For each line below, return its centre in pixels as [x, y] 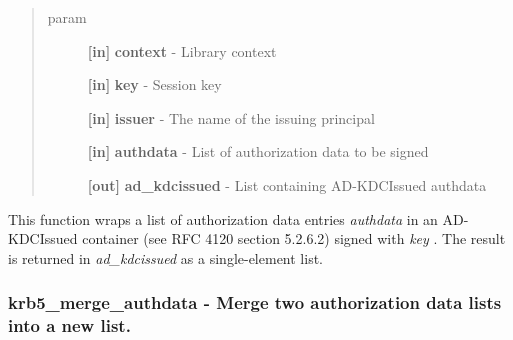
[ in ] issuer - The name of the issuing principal [231, 117]
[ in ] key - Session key [154, 84]
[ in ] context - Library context [182, 50]
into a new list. [69, 325]
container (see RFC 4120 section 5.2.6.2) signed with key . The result [294, 238]
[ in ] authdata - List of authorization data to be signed [258, 151]
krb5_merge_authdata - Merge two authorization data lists [255, 302]
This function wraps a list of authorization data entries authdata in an [223, 218]
